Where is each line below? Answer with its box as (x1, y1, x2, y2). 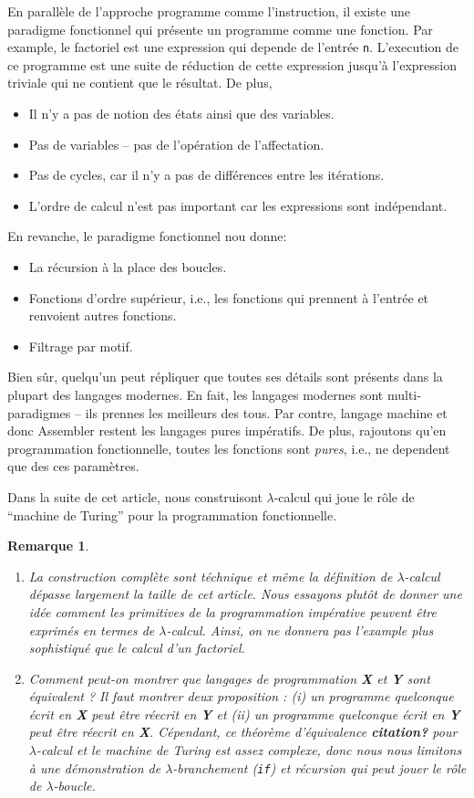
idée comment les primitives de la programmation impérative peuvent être (28, 602, 437, 621)
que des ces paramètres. (7, 457, 139, 476)
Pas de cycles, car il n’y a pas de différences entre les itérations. (28, 165, 385, 184)
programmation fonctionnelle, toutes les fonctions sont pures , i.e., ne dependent (7, 438, 450, 457)
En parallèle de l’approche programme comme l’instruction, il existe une (7, 2, 410, 20)
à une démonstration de (28, 758, 161, 777)
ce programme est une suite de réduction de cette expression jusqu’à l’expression (7, 55, 458, 74)
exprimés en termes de (28, 620, 155, 639)
